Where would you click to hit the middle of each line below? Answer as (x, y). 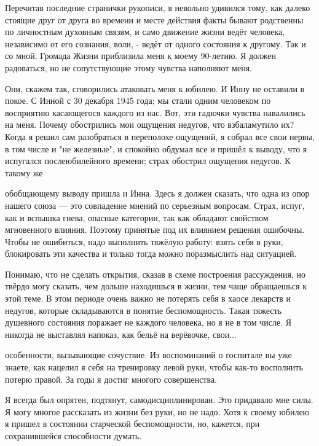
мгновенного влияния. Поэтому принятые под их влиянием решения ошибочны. (155, 229)
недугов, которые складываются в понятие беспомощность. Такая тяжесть (143, 310)
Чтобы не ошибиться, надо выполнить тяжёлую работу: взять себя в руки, (144, 241)
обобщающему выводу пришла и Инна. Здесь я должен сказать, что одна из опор (157, 193)
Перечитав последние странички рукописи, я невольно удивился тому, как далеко (158, 7)
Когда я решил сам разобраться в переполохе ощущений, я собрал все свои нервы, (160, 136)
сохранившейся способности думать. (73, 436)
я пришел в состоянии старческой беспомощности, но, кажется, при (132, 424)
